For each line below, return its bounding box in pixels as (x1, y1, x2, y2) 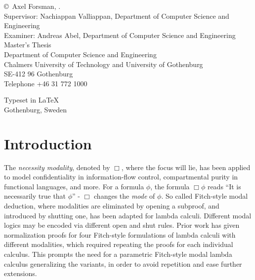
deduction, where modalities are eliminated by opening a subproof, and (4, 201, 219, 211)
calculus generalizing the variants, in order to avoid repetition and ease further (4, 258, 242, 269)
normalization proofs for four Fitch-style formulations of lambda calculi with (4, 229, 236, 240)
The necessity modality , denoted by (4, 162, 110, 172)
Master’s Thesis (4, 39, 51, 50)
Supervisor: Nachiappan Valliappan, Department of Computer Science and (4, 10, 229, 21)
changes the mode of (94, 191, 155, 201)
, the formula (150, 181, 190, 191)
